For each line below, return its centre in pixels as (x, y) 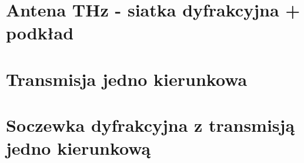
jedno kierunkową (78, 148)
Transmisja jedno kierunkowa (127, 79)
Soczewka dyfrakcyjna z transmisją (151, 125)
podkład (40, 33)
